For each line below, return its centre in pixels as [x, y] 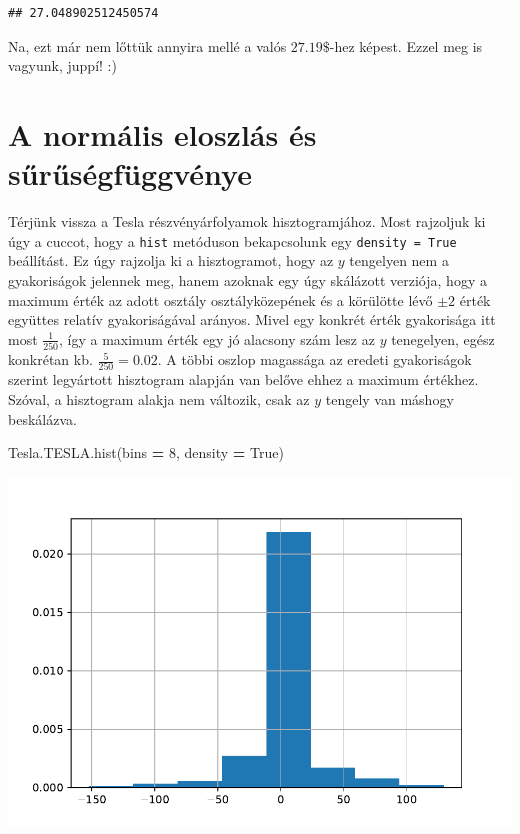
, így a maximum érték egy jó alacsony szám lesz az [217, 338]
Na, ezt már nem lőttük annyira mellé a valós [147, 45]
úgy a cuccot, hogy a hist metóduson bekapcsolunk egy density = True [232, 240]
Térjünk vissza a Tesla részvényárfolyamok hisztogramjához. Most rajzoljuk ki [247, 221]
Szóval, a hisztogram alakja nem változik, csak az [159, 398]
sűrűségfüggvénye [130, 173]
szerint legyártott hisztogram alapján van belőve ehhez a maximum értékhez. [243, 379]
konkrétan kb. [50, 359]
